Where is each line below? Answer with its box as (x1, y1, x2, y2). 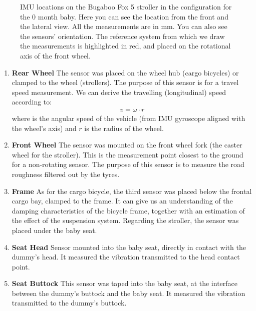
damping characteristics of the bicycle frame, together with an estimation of (12, 205, 245, 215)
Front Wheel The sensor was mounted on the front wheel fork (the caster (12, 139, 242, 150)
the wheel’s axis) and (12, 122, 77, 133)
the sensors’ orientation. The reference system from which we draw (20, 30, 225, 41)
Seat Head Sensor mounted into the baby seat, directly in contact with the (12, 241, 246, 252)
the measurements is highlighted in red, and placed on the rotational (20, 40, 231, 51)
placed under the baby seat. (12, 224, 97, 235)
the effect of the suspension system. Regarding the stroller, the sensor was (12, 215, 239, 225)
